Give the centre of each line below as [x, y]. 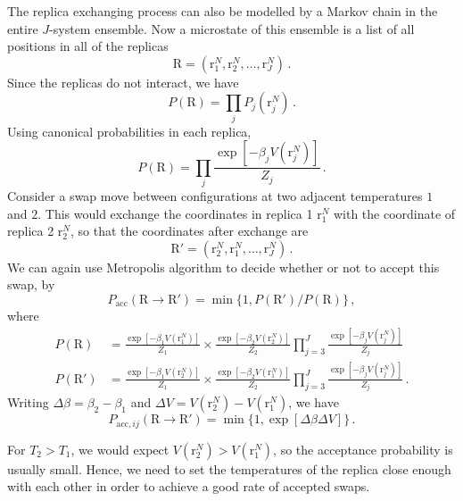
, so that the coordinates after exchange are [189, 231]
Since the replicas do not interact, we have [123, 82]
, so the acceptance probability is [363, 449]
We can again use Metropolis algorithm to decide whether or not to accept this [223, 267]
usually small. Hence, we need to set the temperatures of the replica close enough [229, 468]
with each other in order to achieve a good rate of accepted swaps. [189, 486]
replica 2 [31, 231]
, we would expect [120, 449]
